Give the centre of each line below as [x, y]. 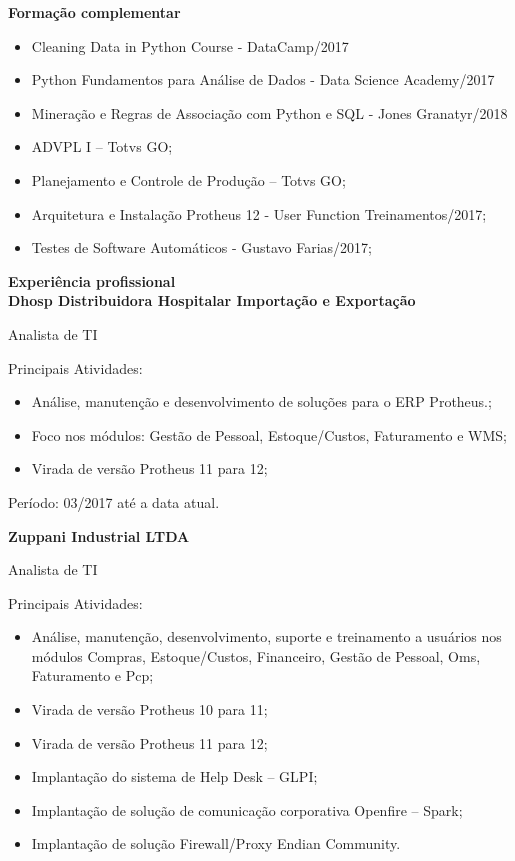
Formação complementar [94, 12]
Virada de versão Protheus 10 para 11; [149, 709]
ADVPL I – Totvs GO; [102, 146]
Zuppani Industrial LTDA [99, 535]
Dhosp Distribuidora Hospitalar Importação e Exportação [212, 300]
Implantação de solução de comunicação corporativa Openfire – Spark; [247, 809]
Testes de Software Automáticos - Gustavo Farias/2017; [202, 247]
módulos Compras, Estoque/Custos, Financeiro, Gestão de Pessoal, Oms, [256, 655]
